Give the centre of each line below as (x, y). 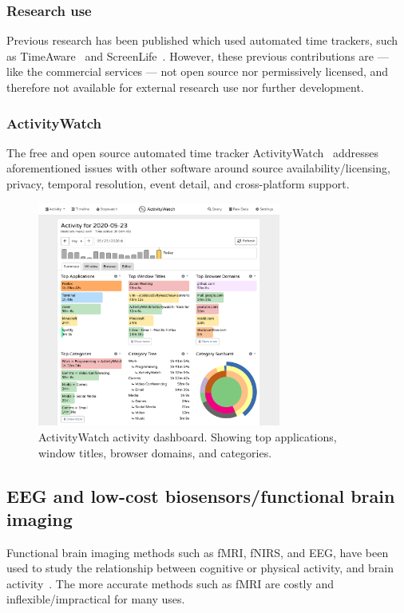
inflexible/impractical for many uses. (96, 599)
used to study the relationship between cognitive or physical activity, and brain (200, 568)
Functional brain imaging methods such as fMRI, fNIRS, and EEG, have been (198, 552)
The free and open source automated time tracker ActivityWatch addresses (192, 152)
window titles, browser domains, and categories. (155, 452)
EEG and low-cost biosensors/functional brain (201, 495)
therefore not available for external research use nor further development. (185, 87)
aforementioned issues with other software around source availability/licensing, (198, 168)
